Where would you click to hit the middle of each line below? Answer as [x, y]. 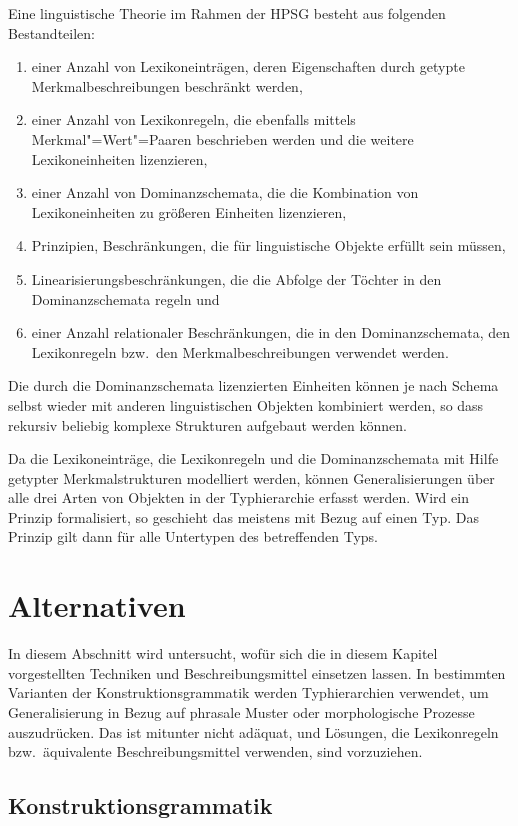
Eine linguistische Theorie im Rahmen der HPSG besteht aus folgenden [227, 13]
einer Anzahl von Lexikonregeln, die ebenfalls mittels [193, 119]
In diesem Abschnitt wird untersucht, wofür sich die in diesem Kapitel [223, 653]
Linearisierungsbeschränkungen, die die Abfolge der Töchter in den [236, 278]
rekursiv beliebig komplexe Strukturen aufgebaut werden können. [207, 424]
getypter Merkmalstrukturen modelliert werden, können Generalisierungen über [251, 477]
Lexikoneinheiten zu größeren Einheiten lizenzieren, [189, 211]
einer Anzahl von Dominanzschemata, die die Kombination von [225, 192]
